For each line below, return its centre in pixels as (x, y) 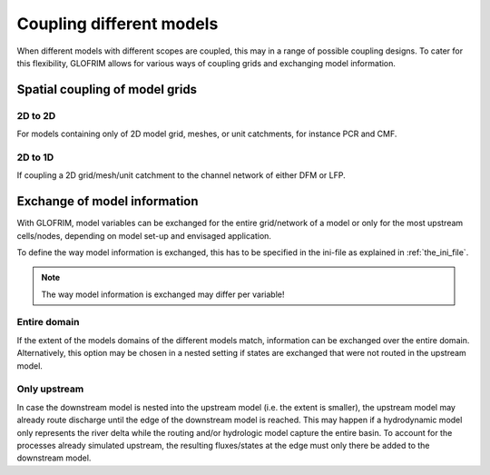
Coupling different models (118, 24)
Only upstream (50, 389)
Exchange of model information (108, 201)
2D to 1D (35, 157)
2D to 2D (36, 115)
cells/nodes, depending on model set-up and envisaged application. (144, 235)
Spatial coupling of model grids (107, 89)
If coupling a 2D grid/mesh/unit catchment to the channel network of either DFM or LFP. (181, 175)
